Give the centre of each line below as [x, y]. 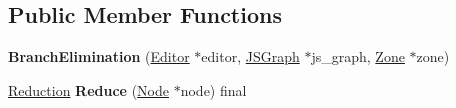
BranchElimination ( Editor [99, 56]
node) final [213, 89]
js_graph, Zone [358, 56]
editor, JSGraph [250, 56]
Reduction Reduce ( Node [89, 89]
